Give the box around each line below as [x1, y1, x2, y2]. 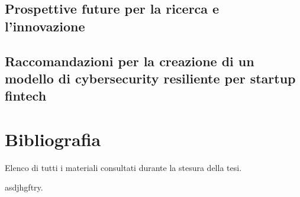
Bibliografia [5, 127, 101, 151]
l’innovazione [5, 17, 85, 35]
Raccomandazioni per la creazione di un [5, 51, 254, 70]
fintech [5, 86, 47, 105]
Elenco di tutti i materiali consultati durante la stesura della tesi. [5, 161, 242, 173]
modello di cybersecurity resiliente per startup [5, 69, 296, 87]
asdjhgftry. [5, 181, 43, 193]
